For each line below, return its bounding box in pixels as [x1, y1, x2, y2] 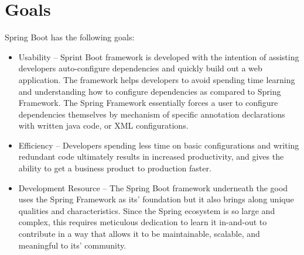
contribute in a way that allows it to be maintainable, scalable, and [18, 228, 260, 240]
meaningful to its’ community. [18, 239, 127, 251]
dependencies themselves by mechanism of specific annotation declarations [18, 108, 285, 120]
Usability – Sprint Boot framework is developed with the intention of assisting [18, 50, 299, 63]
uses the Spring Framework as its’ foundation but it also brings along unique [18, 193, 294, 205]
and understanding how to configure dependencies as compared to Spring [18, 85, 281, 97]
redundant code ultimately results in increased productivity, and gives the [18, 150, 284, 163]
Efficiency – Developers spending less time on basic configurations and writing [18, 139, 299, 151]
